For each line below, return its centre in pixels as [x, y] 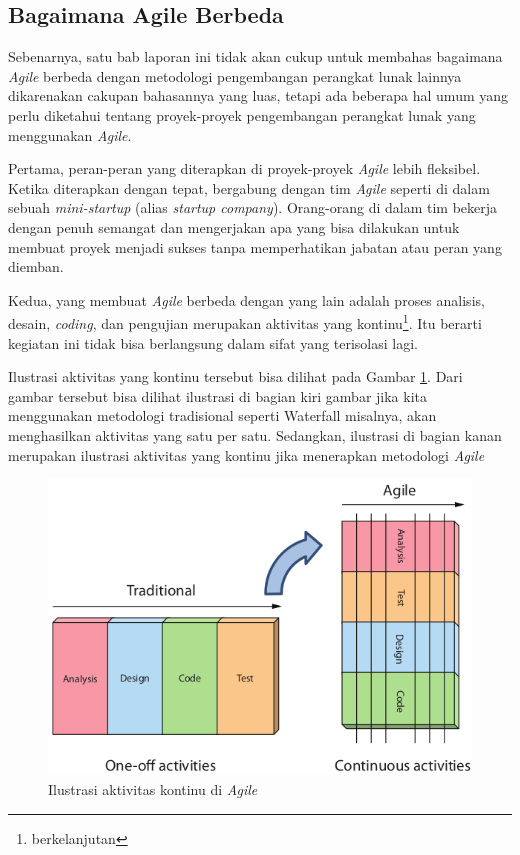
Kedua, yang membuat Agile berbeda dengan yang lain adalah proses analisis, [246, 299]
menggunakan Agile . [70, 134]
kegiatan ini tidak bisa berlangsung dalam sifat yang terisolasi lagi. [213, 342]
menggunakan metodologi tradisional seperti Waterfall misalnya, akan [222, 415]
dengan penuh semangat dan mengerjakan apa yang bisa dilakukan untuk [234, 226]
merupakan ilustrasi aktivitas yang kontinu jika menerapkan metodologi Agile [246, 454]
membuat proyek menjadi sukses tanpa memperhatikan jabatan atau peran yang [255, 246]
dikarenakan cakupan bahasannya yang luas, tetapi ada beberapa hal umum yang [258, 95]
